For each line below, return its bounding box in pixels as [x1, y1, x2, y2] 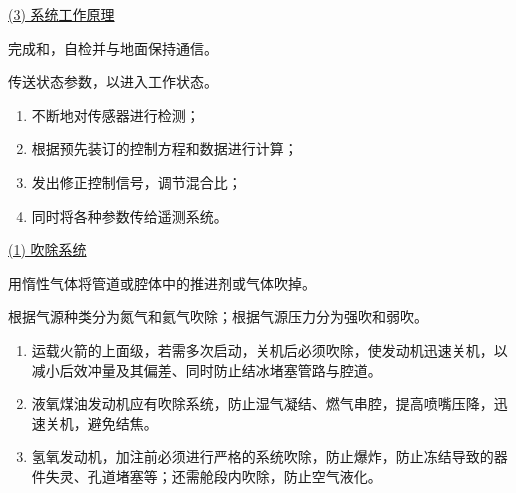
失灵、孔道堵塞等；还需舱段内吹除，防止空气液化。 [45, 465, 382, 486]
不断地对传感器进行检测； [31, 104, 200, 125]
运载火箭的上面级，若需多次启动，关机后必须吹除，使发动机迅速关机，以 [31, 339, 508, 360]
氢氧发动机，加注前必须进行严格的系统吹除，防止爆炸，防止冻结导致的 [31, 446, 494, 467]
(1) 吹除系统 [8, 239, 87, 260]
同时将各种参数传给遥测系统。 [31, 205, 228, 226]
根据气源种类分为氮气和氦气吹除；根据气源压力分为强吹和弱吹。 [8, 306, 428, 327]
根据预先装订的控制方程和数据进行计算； [31, 138, 298, 159]
